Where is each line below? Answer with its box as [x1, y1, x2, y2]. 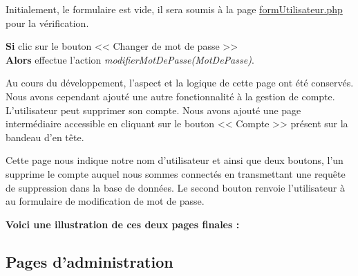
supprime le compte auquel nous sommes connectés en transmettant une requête [6, 166, 346, 181]
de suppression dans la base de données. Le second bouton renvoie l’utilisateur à [6, 180, 345, 194]
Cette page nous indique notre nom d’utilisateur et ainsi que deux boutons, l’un [6, 153, 343, 167]
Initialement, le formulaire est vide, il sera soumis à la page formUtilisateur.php [6, 2, 343, 16]
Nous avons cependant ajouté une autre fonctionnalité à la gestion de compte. [6, 89, 335, 103]
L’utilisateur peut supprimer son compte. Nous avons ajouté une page [6, 102, 301, 117]
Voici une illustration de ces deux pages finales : [6, 217, 240, 231]
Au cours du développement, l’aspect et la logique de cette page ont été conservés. [6, 75, 354, 90]
